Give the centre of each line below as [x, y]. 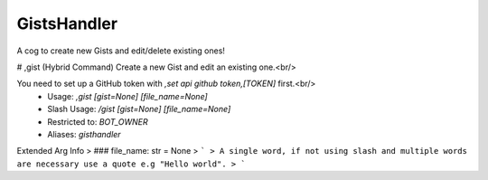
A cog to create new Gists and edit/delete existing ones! [121, 51]
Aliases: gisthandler [84, 134]
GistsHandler [67, 24]
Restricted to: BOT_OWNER [98, 121]
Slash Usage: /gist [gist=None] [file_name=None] [139, 109]
